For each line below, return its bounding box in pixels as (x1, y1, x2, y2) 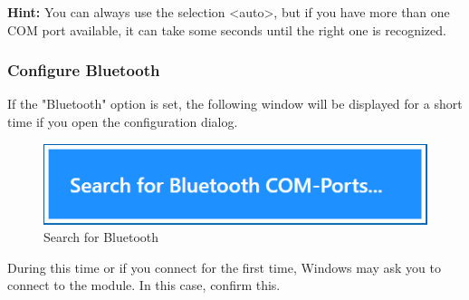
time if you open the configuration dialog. (7, 112, 238, 131)
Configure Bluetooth (7, 59, 160, 82)
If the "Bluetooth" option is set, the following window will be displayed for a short (7, 94, 463, 113)
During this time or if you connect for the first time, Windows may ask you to (7, 257, 441, 276)
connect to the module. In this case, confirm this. (7, 276, 281, 295)
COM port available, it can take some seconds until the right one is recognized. (7, 20, 446, 39)
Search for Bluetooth (43, 227, 159, 247)
